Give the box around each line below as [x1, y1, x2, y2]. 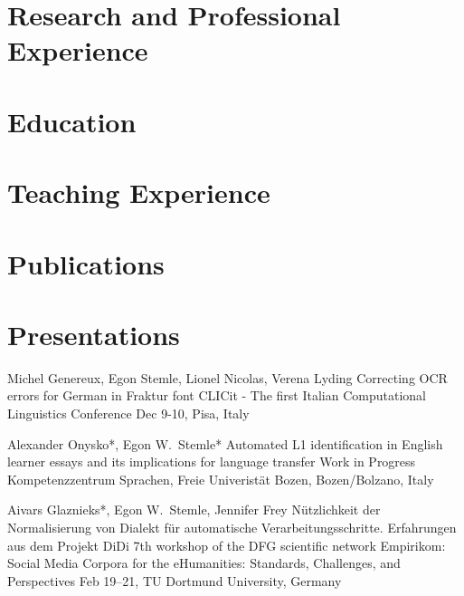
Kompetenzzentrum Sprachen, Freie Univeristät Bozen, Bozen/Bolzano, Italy [7, 469, 434, 488]
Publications [7, 245, 165, 282]
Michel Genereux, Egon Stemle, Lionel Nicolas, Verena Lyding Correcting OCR [7, 368, 448, 387]
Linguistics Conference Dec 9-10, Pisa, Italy [7, 404, 250, 422]
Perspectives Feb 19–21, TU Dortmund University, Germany [7, 571, 342, 590]
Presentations [7, 315, 180, 352]
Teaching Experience [7, 174, 270, 211]
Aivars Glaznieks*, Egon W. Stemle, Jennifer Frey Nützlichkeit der [7, 500, 381, 519]
